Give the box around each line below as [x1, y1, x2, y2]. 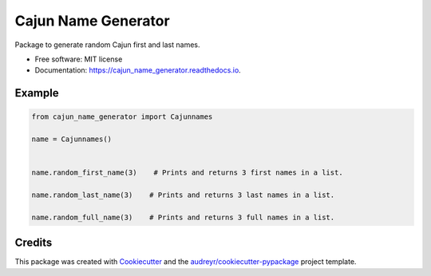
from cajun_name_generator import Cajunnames [31, 112, 213, 121]
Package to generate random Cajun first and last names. [14, 40, 200, 49]
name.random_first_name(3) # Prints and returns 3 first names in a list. [31, 168, 343, 177]
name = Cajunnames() [31, 135, 112, 144]
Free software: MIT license [34, 54, 123, 64]
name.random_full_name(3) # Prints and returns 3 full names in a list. [31, 212, 335, 222]
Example [14, 86, 59, 100]
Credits [14, 236, 53, 250]
